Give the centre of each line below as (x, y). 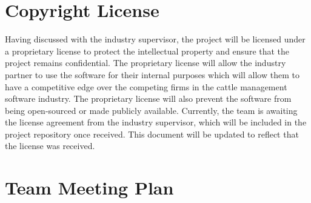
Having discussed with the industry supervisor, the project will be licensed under (155, 39)
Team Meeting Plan (89, 188)
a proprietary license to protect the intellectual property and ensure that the (147, 51)
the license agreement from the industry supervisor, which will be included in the (156, 122)
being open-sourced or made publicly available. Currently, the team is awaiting (151, 110)
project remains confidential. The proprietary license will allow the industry (145, 63)
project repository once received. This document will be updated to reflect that (152, 134)
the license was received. (50, 146)
